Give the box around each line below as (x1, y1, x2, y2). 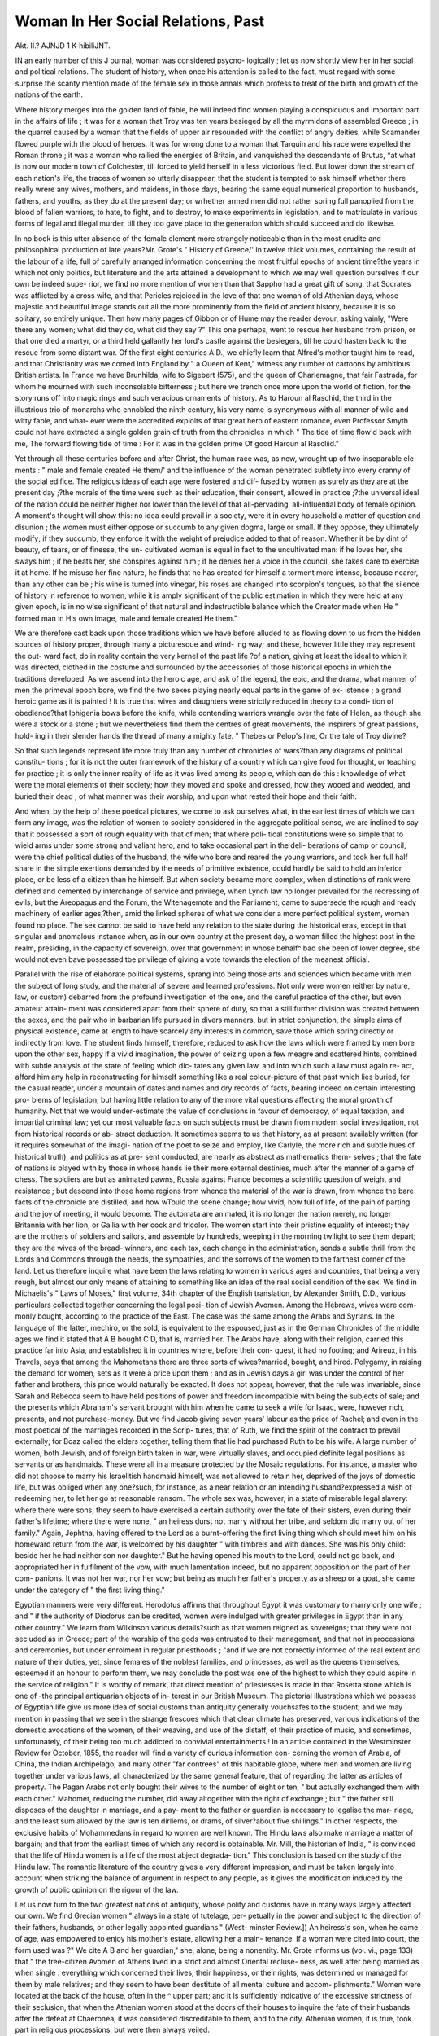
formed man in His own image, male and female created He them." (15, 613, 238, 623)
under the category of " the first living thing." (15, 1585, 166, 1595)
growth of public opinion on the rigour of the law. (15, 1885, 179, 1894)
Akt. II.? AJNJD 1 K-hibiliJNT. (15, 41, 111, 50)
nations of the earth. (15, 90, 84, 99)
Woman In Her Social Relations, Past (15, 12, 265, 30)
